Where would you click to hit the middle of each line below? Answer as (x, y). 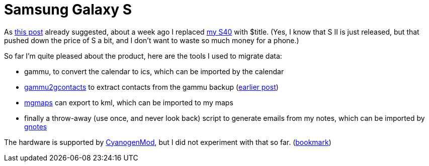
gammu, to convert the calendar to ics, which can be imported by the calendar (154, 71)
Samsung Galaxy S (68, 10)
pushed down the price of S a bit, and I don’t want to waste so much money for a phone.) (152, 40)
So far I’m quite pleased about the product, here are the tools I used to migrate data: (143, 56)
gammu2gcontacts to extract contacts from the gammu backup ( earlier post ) (151, 87)
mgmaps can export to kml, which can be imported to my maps (129, 102)
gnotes (36, 126)
